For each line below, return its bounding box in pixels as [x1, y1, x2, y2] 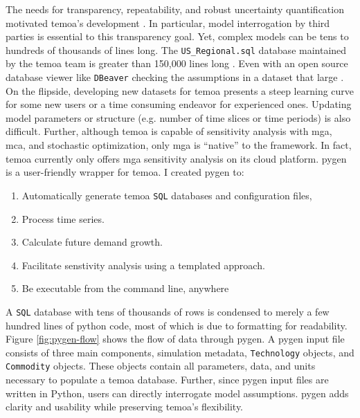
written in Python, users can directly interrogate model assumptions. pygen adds [6, 385, 349, 400]
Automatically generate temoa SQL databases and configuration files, [21, 188, 312, 202]
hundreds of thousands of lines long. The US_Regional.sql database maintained [6, 42, 347, 57]
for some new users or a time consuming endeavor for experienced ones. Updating [6, 97, 352, 111]
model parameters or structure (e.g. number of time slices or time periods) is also [6, 110, 351, 125]
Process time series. [21, 211, 105, 226]
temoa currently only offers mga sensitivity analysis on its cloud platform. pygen [6, 151, 347, 165]
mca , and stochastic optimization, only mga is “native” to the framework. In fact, [6, 138, 352, 152]
